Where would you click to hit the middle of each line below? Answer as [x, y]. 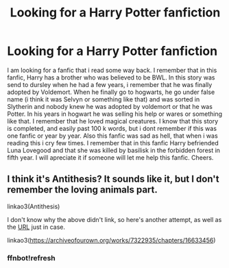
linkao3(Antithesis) [34, 206]
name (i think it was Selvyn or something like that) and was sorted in [104, 99]
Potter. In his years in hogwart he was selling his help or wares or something [115, 114]
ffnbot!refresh [32, 258]
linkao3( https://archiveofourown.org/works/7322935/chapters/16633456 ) [111, 240]
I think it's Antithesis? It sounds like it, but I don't [113, 179]
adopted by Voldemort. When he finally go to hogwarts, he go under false [111, 92]
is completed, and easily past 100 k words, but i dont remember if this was [112, 128]
